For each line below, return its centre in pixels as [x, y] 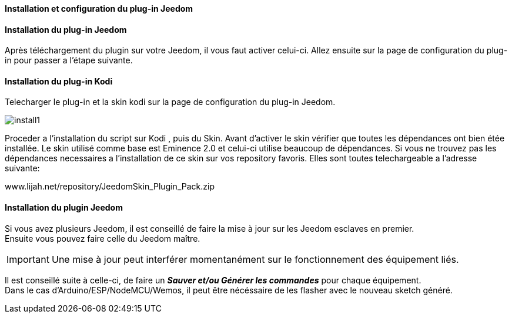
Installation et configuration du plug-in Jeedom [99, 9]
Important [28, 259]
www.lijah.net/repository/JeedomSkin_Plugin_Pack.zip [110, 187]
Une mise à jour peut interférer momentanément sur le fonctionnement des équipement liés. [255, 259]
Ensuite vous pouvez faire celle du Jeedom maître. [103, 238]
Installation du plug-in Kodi [59, 81]
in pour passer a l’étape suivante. [69, 60]
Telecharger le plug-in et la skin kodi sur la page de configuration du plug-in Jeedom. [170, 102]
